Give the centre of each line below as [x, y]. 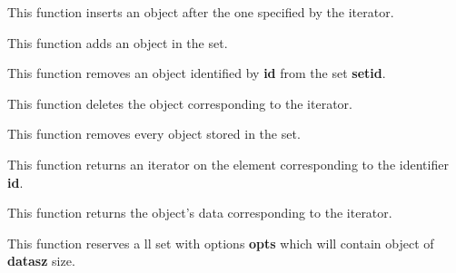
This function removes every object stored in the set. [154, 134]
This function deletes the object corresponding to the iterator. [180, 103]
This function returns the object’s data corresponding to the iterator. [200, 213]
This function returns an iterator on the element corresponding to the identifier [228, 164]
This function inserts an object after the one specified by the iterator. [201, 12]
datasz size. [41, 261]
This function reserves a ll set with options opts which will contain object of [221, 243]
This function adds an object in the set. [118, 42]
